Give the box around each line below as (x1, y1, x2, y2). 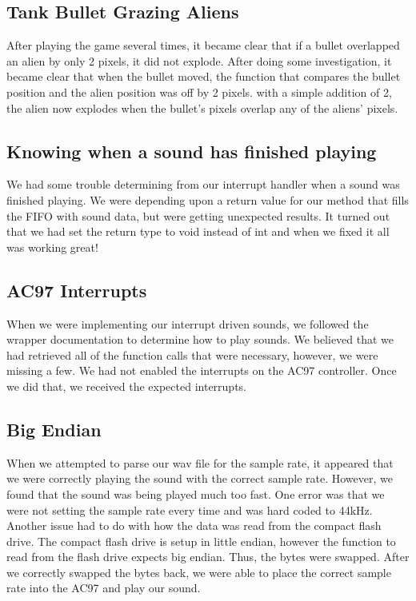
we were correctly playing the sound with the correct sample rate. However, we (6, 470, 393, 487)
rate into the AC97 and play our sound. (6, 579, 201, 596)
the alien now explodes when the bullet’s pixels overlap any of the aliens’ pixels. (6, 99, 398, 116)
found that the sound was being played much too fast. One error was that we (6, 485, 385, 502)
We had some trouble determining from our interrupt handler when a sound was (6, 176, 400, 193)
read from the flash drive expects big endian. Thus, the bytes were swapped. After (6, 548, 410, 565)
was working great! (6, 238, 98, 255)
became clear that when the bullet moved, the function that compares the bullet (6, 68, 401, 85)
